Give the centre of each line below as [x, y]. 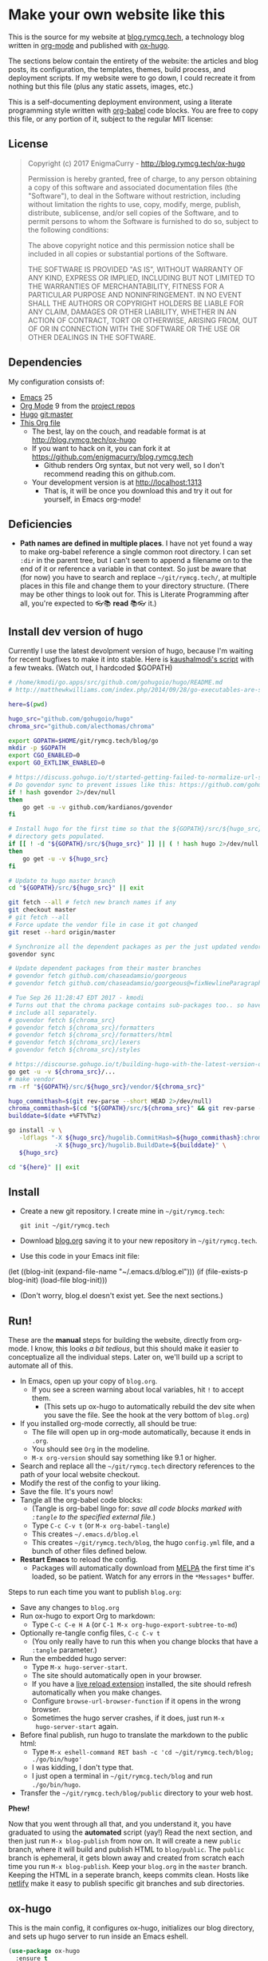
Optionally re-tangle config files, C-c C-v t [90, 1633]
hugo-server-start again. [77, 1727]
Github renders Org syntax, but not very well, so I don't [134, 465]
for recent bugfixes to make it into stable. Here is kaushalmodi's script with [131, 659]
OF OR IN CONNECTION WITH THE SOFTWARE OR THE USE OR [134, 329]
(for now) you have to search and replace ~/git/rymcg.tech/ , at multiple [138, 577]
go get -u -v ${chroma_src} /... [62, 1072]
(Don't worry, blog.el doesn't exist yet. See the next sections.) [121, 1296]
